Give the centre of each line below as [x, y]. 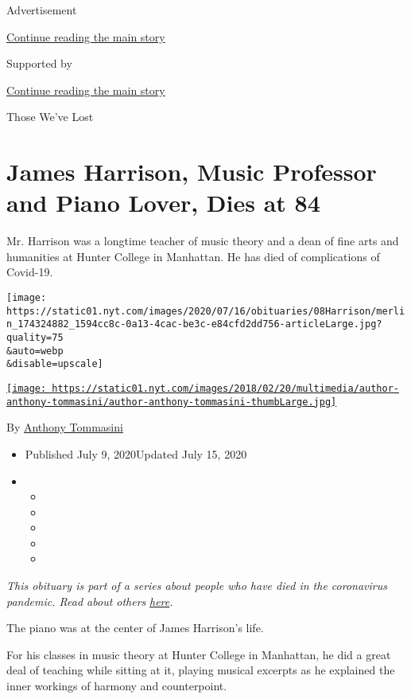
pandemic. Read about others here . [90, 601]
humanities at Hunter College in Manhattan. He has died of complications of [193, 256]
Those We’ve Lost [50, 117]
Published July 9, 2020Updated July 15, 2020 [136, 453]
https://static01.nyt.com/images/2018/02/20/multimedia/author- [225, 389]
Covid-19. [30, 272]
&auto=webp [35, 351]
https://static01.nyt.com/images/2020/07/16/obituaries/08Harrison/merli [206, 311]
